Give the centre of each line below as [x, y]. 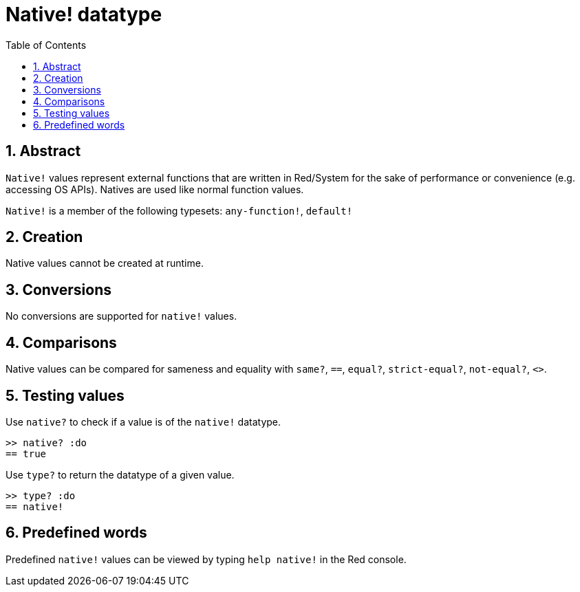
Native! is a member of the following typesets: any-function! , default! [179, 210]
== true [26, 453]
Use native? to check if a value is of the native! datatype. [143, 421]
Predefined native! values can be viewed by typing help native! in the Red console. [206, 559]
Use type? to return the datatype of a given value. [120, 474]
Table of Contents [46, 45]
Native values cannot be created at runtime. [105, 263]
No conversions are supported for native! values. [121, 316]
